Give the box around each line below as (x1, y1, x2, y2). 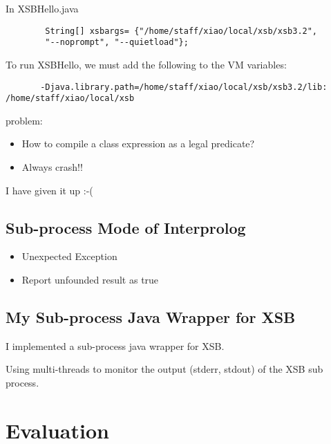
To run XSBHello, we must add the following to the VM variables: (6, 57, 287, 71)
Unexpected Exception (21, 249, 117, 263)
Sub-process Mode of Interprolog (6, 216, 246, 238)
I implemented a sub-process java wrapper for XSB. (6, 338, 225, 353)
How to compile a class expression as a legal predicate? (21, 136, 255, 151)
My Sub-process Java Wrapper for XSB (6, 306, 296, 327)
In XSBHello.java (6, 1, 79, 15)
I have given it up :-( (6, 183, 93, 197)
